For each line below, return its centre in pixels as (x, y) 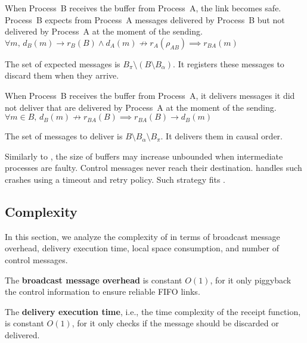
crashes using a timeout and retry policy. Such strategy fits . (115, 179)
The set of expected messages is (63, 63)
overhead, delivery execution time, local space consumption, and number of (142, 248)
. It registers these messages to (229, 63)
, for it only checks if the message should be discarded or (175, 323)
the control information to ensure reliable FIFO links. (103, 291)
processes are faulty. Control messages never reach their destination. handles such (153, 168)
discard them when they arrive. (62, 75)
